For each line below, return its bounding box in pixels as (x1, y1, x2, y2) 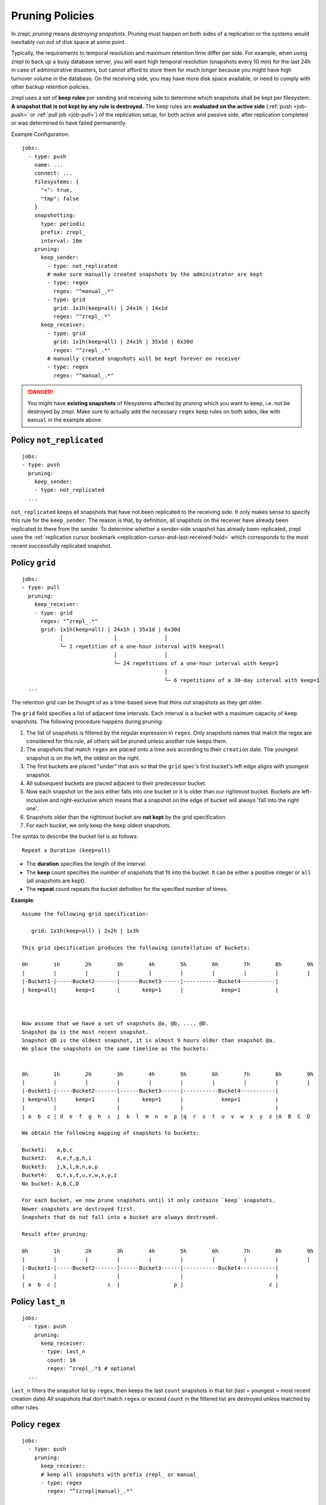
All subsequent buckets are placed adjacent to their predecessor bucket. (26, 780, 207, 787)
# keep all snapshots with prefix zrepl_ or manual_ (40, 1471, 200, 1478)
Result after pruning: (22, 1230, 89, 1237)
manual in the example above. (27, 416, 103, 424)
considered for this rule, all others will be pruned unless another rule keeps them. (26, 737, 228, 745)
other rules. (11, 1403, 40, 1411)
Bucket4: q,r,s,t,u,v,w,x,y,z (22, 1171, 117, 1179)
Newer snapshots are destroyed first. (22, 1205, 137, 1212)
